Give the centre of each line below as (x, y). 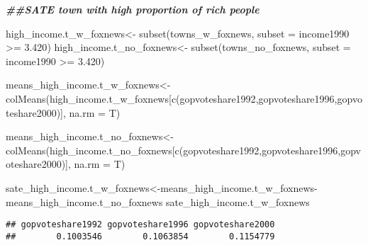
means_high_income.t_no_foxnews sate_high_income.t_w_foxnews (158, 201)
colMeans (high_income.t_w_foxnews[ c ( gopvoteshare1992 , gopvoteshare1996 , (172, 98)
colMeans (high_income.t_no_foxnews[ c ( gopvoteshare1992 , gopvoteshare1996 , (173, 150)
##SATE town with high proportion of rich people (133, 9)
